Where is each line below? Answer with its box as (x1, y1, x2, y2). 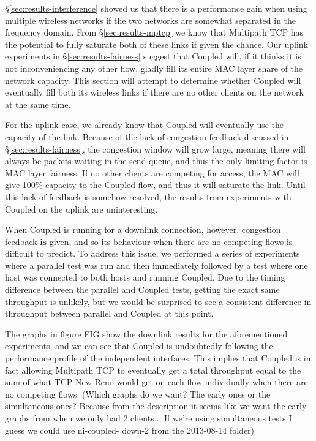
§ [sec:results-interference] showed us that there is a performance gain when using (5, 2, 307, 14)
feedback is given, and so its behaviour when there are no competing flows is (5, 235, 293, 247)
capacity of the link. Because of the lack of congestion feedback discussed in (5, 130, 289, 143)
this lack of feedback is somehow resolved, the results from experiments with (5, 190, 292, 203)
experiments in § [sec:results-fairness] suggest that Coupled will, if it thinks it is (5, 50, 301, 62)
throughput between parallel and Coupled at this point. (5, 307, 214, 320)
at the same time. (5, 97, 71, 110)
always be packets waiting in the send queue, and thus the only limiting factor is (5, 154, 307, 167)
